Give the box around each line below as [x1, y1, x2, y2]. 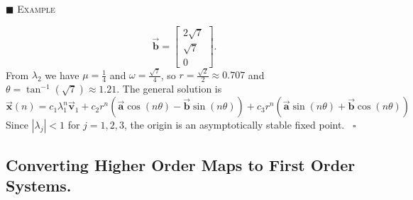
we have [45, 67, 79, 82]
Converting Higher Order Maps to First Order [6, 153, 356, 175]
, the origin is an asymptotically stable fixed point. [124, 117, 345, 132]
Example [17, 1, 55, 16]
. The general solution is [116, 81, 222, 96]
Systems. [6, 175, 72, 196]
